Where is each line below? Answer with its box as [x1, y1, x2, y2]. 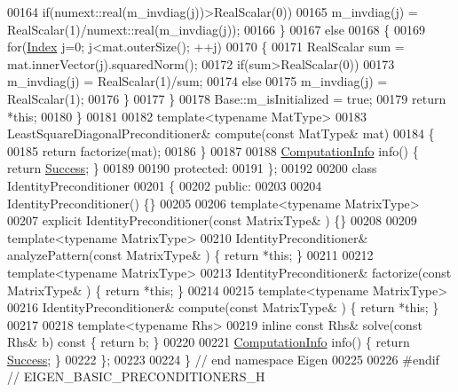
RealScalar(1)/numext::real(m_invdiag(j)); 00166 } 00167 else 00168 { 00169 [7, 20, 425, 38]
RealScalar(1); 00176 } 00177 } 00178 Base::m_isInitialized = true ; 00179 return [7, 89, 446, 107]
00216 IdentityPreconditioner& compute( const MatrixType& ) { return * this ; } [7, 298, 439, 317]
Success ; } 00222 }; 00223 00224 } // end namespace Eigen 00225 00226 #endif [7, 349, 439, 368]
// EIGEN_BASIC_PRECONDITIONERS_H [7, 367, 265, 386]
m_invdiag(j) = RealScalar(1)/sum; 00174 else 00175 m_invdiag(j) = [7, 72, 388, 90]
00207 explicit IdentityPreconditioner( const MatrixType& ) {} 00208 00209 [7, 211, 417, 230]
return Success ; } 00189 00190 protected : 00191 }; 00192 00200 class [7, 159, 377, 177]
